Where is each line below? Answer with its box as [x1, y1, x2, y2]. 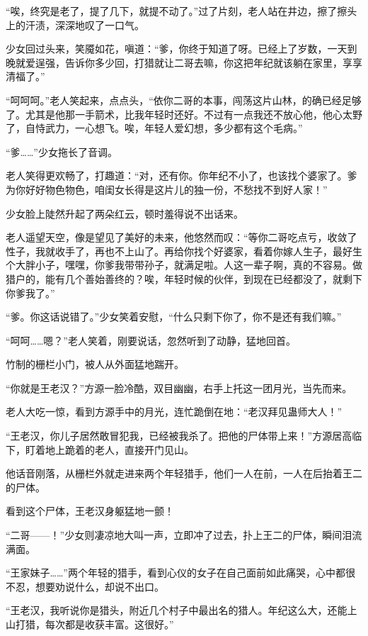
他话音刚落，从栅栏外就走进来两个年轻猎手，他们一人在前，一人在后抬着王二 [6, 466, 362, 481]
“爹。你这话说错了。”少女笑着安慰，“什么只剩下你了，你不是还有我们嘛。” [6, 309, 342, 324]
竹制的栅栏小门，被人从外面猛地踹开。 [6, 357, 184, 372]
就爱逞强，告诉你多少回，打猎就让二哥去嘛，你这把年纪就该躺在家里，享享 [15, 55, 362, 69]
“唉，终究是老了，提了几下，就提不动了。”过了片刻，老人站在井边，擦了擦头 [6, 4, 357, 18]
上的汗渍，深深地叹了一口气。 [6, 17, 144, 32]
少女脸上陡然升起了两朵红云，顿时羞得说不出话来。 [6, 206, 243, 221]
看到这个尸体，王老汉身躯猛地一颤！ [6, 503, 174, 518]
